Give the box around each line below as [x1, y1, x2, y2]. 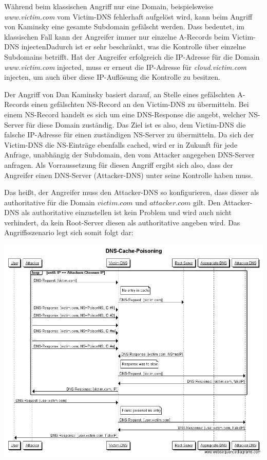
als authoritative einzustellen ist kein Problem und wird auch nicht [21, 207, 232, 218]
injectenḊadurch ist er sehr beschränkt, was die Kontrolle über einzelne [21, 41, 246, 52]
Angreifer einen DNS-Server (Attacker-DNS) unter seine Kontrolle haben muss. [4, 169, 253, 180]
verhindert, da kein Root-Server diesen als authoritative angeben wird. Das [4, 217, 240, 227]
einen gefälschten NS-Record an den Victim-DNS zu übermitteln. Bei [31, 99, 249, 110]
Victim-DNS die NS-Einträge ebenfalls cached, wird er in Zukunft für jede [4, 139, 238, 150]
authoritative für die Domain [4, 197, 95, 207]
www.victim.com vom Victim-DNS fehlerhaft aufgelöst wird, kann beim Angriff [4, 11, 253, 22]
